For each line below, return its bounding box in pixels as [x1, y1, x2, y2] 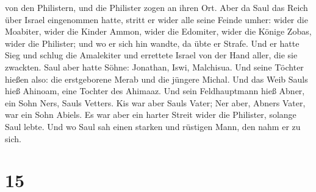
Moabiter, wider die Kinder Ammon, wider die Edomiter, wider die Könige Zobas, [5, 25, 312, 38]
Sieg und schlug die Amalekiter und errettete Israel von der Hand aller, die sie [5, 49, 298, 61]
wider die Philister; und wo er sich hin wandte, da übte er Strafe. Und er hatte [5, 36, 300, 49]
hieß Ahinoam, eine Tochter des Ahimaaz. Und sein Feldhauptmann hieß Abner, [5, 84, 305, 97]
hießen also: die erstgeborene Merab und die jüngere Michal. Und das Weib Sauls [5, 72, 308, 85]
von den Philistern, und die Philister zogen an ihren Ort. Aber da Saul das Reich [5, 1, 308, 13]
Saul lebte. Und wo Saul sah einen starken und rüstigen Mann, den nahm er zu [5, 120, 301, 132]
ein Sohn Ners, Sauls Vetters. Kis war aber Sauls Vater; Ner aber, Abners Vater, [5, 96, 306, 109]
